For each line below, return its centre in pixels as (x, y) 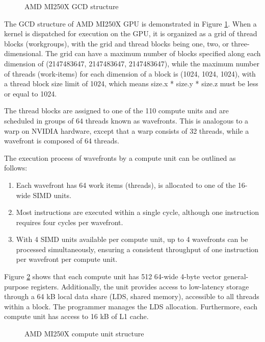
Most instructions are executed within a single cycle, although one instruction (137, 212)
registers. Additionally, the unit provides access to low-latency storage (140, 286)
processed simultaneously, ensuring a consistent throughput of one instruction (137, 249)
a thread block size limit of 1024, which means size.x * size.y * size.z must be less (131, 83)
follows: (16, 168)
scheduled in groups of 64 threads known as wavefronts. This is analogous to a (126, 120)
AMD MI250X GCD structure (72, 6)
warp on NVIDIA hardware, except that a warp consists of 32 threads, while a (127, 130)
